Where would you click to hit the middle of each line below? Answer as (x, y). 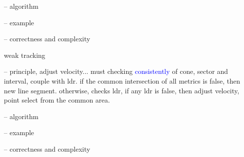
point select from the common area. (57, 100)
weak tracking (25, 55)
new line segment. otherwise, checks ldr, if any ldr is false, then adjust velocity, (122, 90)
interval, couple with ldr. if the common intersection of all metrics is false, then (122, 80)
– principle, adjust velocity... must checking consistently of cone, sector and (116, 71)
